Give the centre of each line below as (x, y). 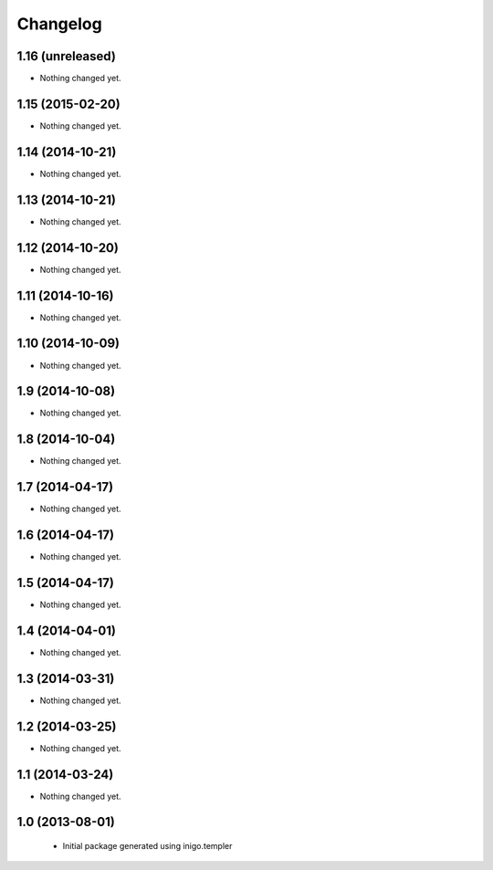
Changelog (59, 24)
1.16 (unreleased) (66, 56)
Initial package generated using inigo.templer (147, 846)
